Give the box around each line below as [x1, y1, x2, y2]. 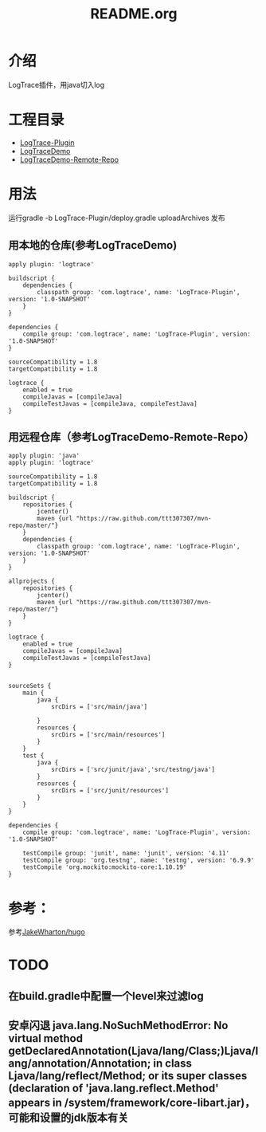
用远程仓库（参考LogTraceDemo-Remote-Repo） [8, 430, 255, 444]
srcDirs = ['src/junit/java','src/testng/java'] [50, 766, 216, 774]
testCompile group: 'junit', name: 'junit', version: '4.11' [22, 850, 229, 858]
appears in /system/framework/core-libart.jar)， [8, 1096, 256, 1110]
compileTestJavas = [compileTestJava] [22, 654, 151, 662]
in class [153, 1057, 193, 1071]
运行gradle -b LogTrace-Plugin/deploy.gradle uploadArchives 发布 [8, 213, 225, 222]
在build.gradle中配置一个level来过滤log [8, 989, 205, 1003]
